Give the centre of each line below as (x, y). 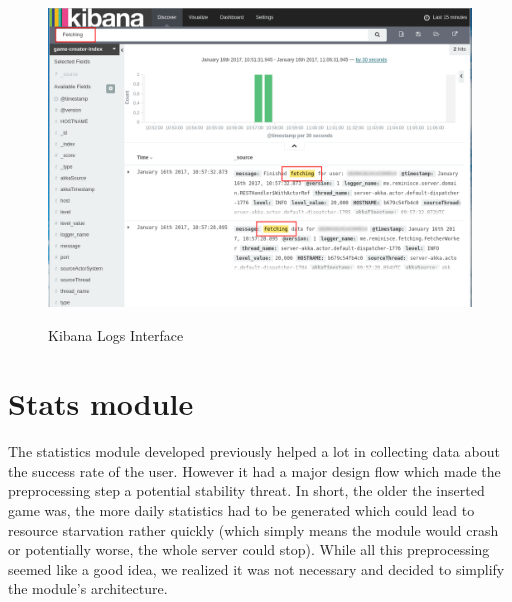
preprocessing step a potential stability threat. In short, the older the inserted (246, 490)
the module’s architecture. (88, 588)
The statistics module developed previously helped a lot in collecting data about (254, 451)
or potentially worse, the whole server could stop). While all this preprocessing (249, 549)
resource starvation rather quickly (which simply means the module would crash (253, 529)
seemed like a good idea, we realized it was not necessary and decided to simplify (256, 568)
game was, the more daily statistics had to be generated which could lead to (241, 510)
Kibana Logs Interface (116, 334)
